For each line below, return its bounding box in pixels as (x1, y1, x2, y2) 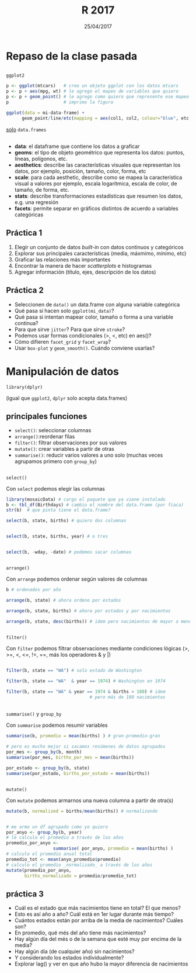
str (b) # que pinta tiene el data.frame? (6, 507, 111, 513)
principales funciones (6, 411, 87, 421)
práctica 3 (6, 889, 44, 899)
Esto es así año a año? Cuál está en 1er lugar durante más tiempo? (14, 910, 174, 918)
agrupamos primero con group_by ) (14, 458, 97, 465)
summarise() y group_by (6, 710, 62, 717)
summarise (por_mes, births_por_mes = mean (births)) (6, 754, 134, 760)
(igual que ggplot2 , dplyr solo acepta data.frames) (6, 394, 128, 401)
